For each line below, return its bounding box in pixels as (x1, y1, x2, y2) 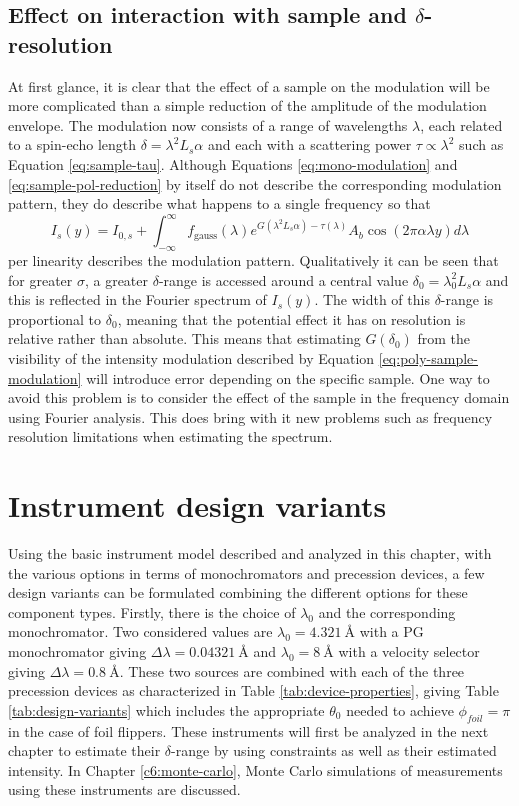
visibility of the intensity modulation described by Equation (8, 348, 375, 369)
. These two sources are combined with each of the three (119, 660, 465, 681)
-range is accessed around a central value (158, 269, 409, 290)
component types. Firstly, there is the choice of (8, 601, 296, 622)
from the (417, 328, 471, 349)
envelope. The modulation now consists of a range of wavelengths (8, 114, 408, 135)
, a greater (84, 269, 149, 290)
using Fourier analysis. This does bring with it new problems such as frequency (8, 406, 493, 427)
